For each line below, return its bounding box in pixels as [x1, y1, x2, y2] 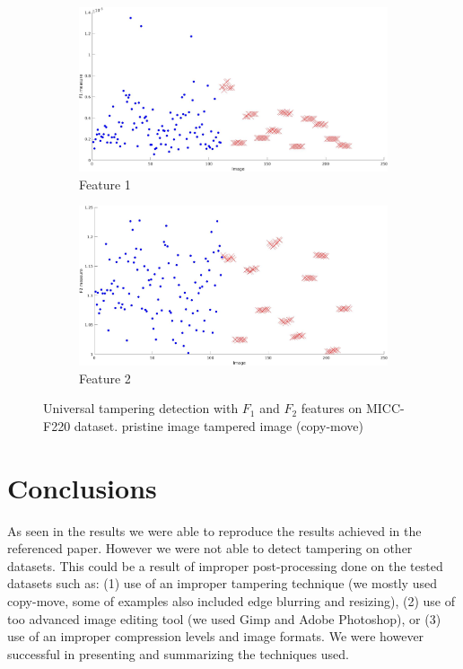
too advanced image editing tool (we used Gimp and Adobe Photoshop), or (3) [7, 609, 441, 628]
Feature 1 [79, 174, 131, 193]
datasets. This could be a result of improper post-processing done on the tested [7, 556, 443, 575]
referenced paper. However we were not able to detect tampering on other [7, 539, 413, 558]
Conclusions [7, 469, 157, 506]
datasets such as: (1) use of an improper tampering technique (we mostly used [7, 574, 437, 593]
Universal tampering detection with [43, 399, 239, 418]
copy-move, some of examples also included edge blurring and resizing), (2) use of [7, 592, 456, 611]
